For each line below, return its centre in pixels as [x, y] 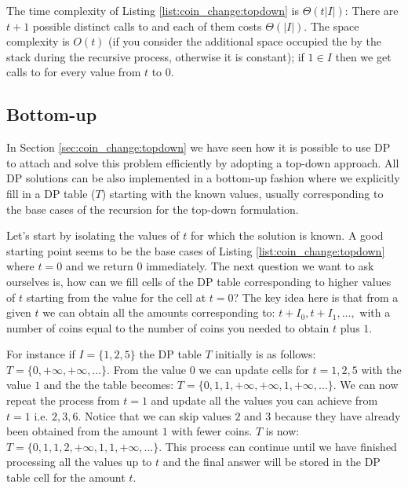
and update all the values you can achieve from [264, 400]
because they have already [337, 415]
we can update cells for [254, 369]
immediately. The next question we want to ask [260, 266]
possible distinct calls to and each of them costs [147, 26]
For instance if [41, 354]
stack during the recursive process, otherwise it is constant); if [155, 56]
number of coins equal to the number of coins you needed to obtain [168, 327]
